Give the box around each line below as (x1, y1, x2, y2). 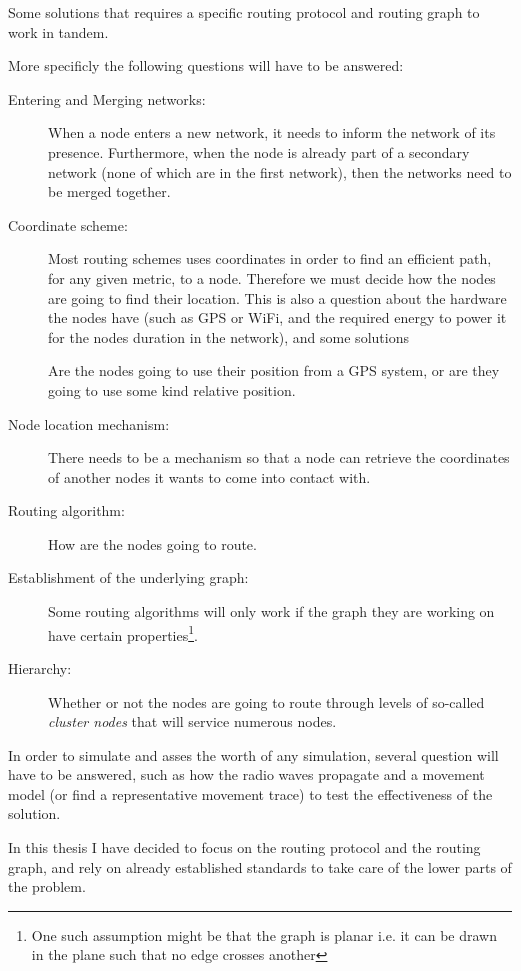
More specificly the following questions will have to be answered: (8, 55, 404, 76)
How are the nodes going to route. (48, 533, 257, 554)
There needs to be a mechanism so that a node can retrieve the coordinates (48, 447, 510, 468)
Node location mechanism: (8, 413, 170, 434)
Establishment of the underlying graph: (8, 567, 249, 588)
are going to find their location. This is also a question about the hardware (48, 287, 507, 308)
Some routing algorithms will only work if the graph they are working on (48, 601, 495, 622)
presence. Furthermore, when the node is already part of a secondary (48, 141, 470, 162)
